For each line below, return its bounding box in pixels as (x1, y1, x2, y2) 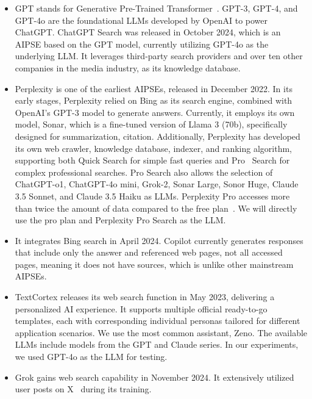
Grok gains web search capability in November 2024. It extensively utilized (15, 370, 294, 383)
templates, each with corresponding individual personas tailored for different (15, 314, 300, 327)
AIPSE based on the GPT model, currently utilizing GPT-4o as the (15, 37, 269, 50)
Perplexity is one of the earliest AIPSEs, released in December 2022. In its (15, 82, 292, 95)
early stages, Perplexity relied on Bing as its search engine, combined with (15, 94, 292, 107)
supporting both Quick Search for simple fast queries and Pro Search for (15, 154, 290, 167)
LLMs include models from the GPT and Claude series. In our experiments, (15, 338, 299, 351)
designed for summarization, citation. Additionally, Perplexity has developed (15, 129, 300, 142)
